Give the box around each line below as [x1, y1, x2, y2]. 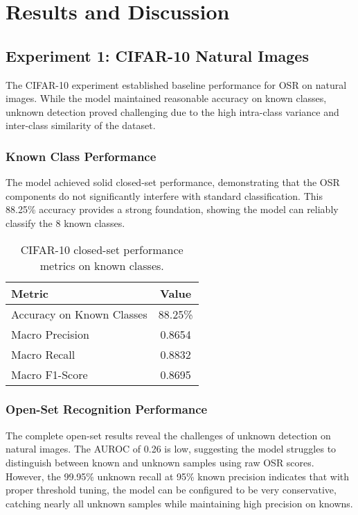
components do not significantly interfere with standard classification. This [6, 188, 323, 203]
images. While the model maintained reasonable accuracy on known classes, [6, 91, 327, 105]
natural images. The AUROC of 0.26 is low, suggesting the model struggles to [6, 441, 337, 456]
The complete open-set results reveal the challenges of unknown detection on [6, 428, 331, 442]
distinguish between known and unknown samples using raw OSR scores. [6, 455, 314, 469]
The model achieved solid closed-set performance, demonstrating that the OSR [6, 175, 340, 189]
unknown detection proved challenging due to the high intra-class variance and [6, 104, 339, 119]
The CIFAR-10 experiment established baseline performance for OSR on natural [6, 77, 347, 92]
